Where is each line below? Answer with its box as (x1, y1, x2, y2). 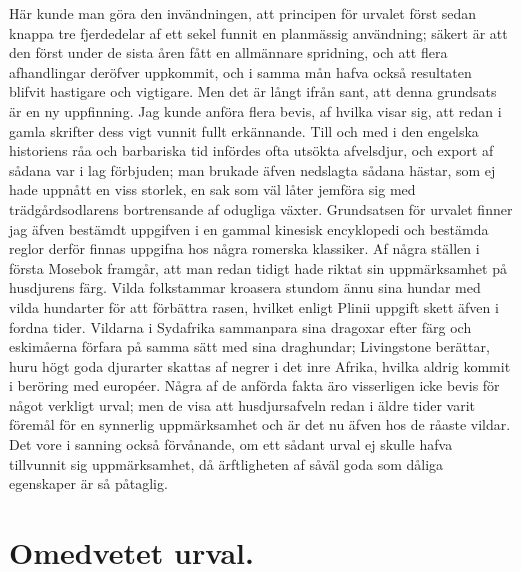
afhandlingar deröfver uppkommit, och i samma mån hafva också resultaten (9, 61, 472, 82)
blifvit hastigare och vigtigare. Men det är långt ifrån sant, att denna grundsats (9, 81, 497, 102)
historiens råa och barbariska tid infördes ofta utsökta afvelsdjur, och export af (9, 140, 494, 161)
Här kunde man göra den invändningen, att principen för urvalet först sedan (9, 3, 477, 23)
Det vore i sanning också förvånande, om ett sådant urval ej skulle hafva (9, 434, 453, 455)
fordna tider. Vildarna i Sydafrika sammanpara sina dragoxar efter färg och (9, 316, 472, 337)
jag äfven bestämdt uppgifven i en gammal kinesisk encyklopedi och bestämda (9, 218, 489, 239)
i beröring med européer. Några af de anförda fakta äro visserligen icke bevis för (9, 375, 500, 396)
